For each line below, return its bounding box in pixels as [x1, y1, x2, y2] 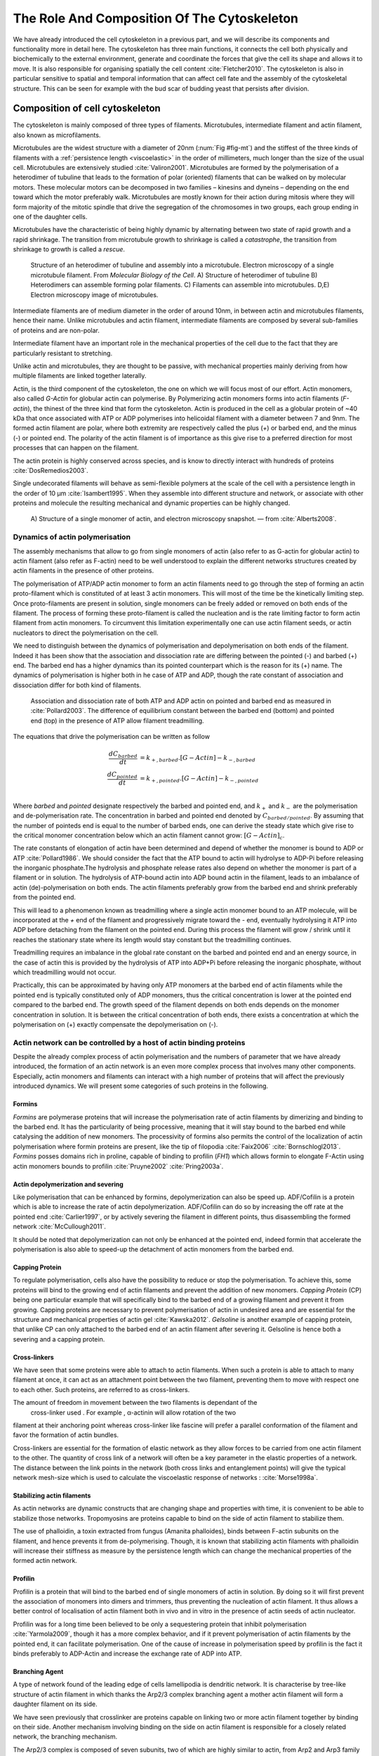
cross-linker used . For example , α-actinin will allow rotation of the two [30, 1408, 237, 1417]
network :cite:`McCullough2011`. [13, 1222, 107, 1231]
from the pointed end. [13, 893, 77, 902]
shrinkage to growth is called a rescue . [13, 245, 126, 254]
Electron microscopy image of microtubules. [30, 290, 159, 299]
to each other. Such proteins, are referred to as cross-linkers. [13, 1385, 190, 1394]
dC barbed [109, 750, 138, 760]
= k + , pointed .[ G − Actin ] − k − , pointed [140, 774, 259, 784]
